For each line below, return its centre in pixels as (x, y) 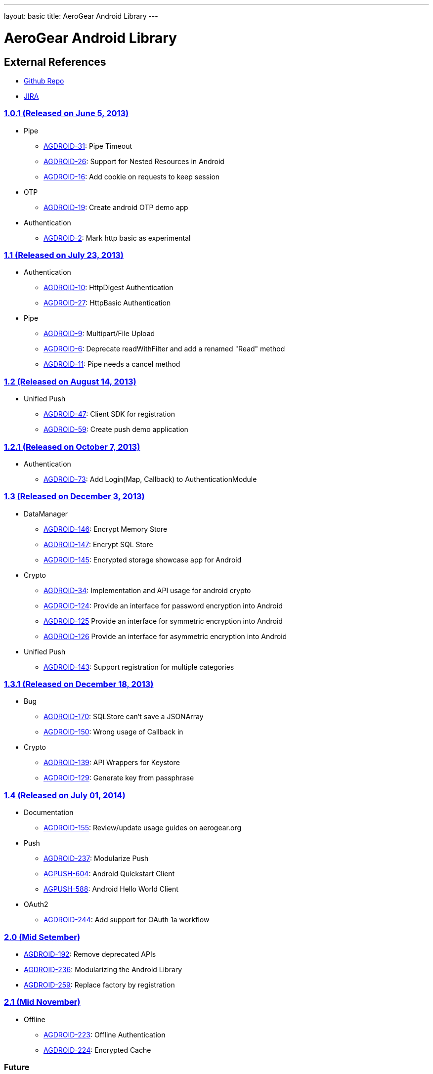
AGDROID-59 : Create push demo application (116, 430)
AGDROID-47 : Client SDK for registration (109, 414)
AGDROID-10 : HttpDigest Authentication (108, 288)
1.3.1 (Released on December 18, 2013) (79, 684)
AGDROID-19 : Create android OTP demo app (116, 207)
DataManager (46, 514)
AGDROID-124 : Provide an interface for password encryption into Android (163, 605)
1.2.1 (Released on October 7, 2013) (72, 447)
